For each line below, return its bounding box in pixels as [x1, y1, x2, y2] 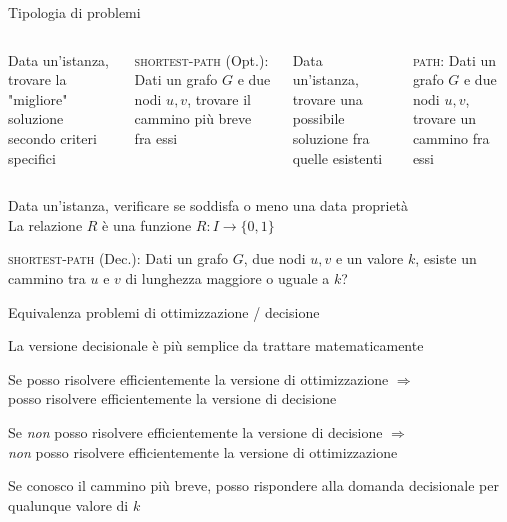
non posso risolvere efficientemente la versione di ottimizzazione [8, 441, 398, 462]
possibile [292, 108, 345, 129]
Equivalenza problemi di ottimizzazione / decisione [8, 301, 320, 322]
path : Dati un [412, 49, 497, 70]
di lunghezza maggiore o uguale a [125, 267, 330, 288]
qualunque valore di [8, 494, 129, 515]
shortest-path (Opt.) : [134, 49, 269, 70]
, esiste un [415, 248, 477, 269]
